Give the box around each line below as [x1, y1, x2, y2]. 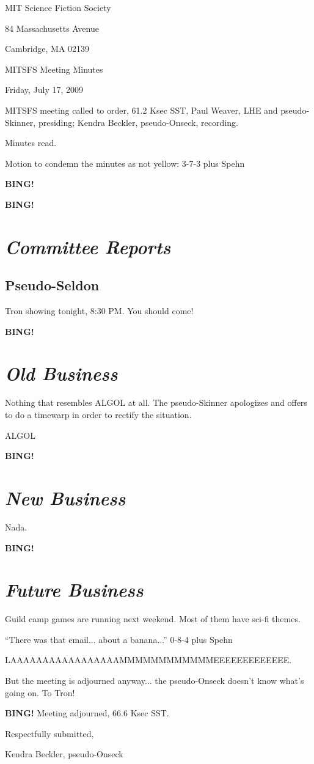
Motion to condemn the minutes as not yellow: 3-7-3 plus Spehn [5, 156, 245, 169]
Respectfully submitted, [5, 727, 94, 740]
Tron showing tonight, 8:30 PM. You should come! [5, 304, 194, 317]
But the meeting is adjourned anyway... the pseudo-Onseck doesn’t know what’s [5, 674, 304, 687]
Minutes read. [5, 136, 57, 149]
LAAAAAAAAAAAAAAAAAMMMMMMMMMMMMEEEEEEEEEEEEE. [5, 653, 292, 666]
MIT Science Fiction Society [5, 1, 111, 13]
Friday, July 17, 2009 [5, 83, 84, 96]
